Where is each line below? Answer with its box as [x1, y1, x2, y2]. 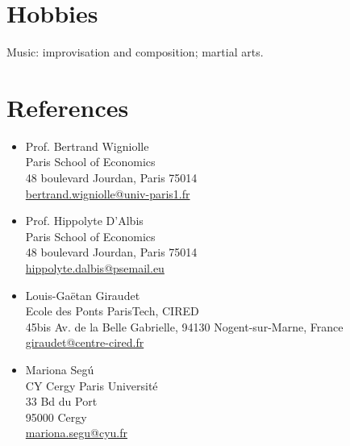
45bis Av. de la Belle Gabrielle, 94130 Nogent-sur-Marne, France [25, 318, 344, 335]
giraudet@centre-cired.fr [25, 334, 144, 351]
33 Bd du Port [25, 393, 98, 410]
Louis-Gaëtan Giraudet [25, 286, 140, 303]
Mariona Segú [25, 361, 94, 377]
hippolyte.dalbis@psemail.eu [25, 260, 165, 276]
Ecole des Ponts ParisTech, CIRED [25, 302, 199, 319]
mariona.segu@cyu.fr [25, 424, 127, 441]
